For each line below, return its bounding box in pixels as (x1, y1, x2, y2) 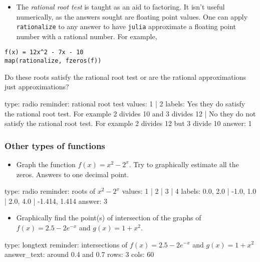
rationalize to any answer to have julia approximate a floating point (16, 21, 236, 32)
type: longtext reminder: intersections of (5, 239, 128, 249)
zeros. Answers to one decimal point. (16, 169, 129, 179)
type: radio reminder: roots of (5, 186, 96, 196)
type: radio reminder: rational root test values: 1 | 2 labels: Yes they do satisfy (5, 98, 245, 108)
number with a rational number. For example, (16, 31, 157, 41)
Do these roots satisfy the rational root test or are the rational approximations (5, 71, 246, 82)
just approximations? (5, 81, 69, 92)
